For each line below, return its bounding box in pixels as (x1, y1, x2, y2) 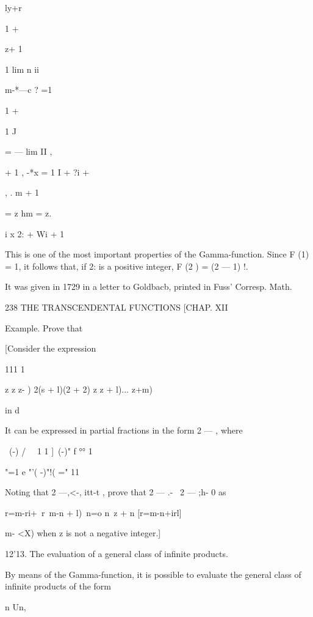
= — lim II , (5, 145, 52, 158)
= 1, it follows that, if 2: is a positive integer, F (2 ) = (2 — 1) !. (5, 259, 248, 272)
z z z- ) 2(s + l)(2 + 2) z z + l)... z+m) (5, 383, 153, 396)
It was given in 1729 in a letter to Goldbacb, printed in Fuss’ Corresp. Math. (5, 280, 292, 293)
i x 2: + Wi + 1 (5, 227, 65, 240)
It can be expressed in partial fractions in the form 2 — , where (5, 424, 243, 437)
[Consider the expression (5, 342, 96, 355)
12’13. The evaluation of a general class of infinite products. (5, 547, 228, 560)
